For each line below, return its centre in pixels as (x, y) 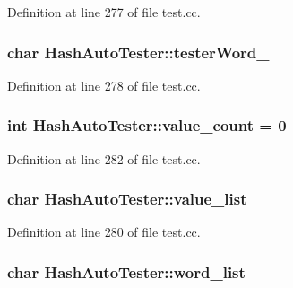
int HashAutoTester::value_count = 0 (147, 125)
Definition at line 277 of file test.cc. (104, 12)
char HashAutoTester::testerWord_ (138, 52)
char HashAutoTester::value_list (127, 199)
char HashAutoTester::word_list (126, 271)
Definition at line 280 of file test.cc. (104, 232)
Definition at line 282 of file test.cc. (104, 158)
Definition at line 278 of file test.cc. (104, 85)
